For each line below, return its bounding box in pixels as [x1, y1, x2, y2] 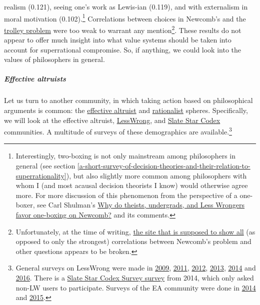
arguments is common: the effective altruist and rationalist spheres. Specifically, [4, 105, 248, 115]
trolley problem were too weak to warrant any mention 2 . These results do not [4, 23, 241, 35]
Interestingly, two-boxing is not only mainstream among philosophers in [15, 150, 235, 161]
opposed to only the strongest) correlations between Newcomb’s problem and [15, 236, 251, 246]
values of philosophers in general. [4, 54, 105, 64]
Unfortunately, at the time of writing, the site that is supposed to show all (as [15, 226, 255, 236]
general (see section [15, 160, 75, 171]
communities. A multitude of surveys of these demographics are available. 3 [4, 125, 232, 136]
